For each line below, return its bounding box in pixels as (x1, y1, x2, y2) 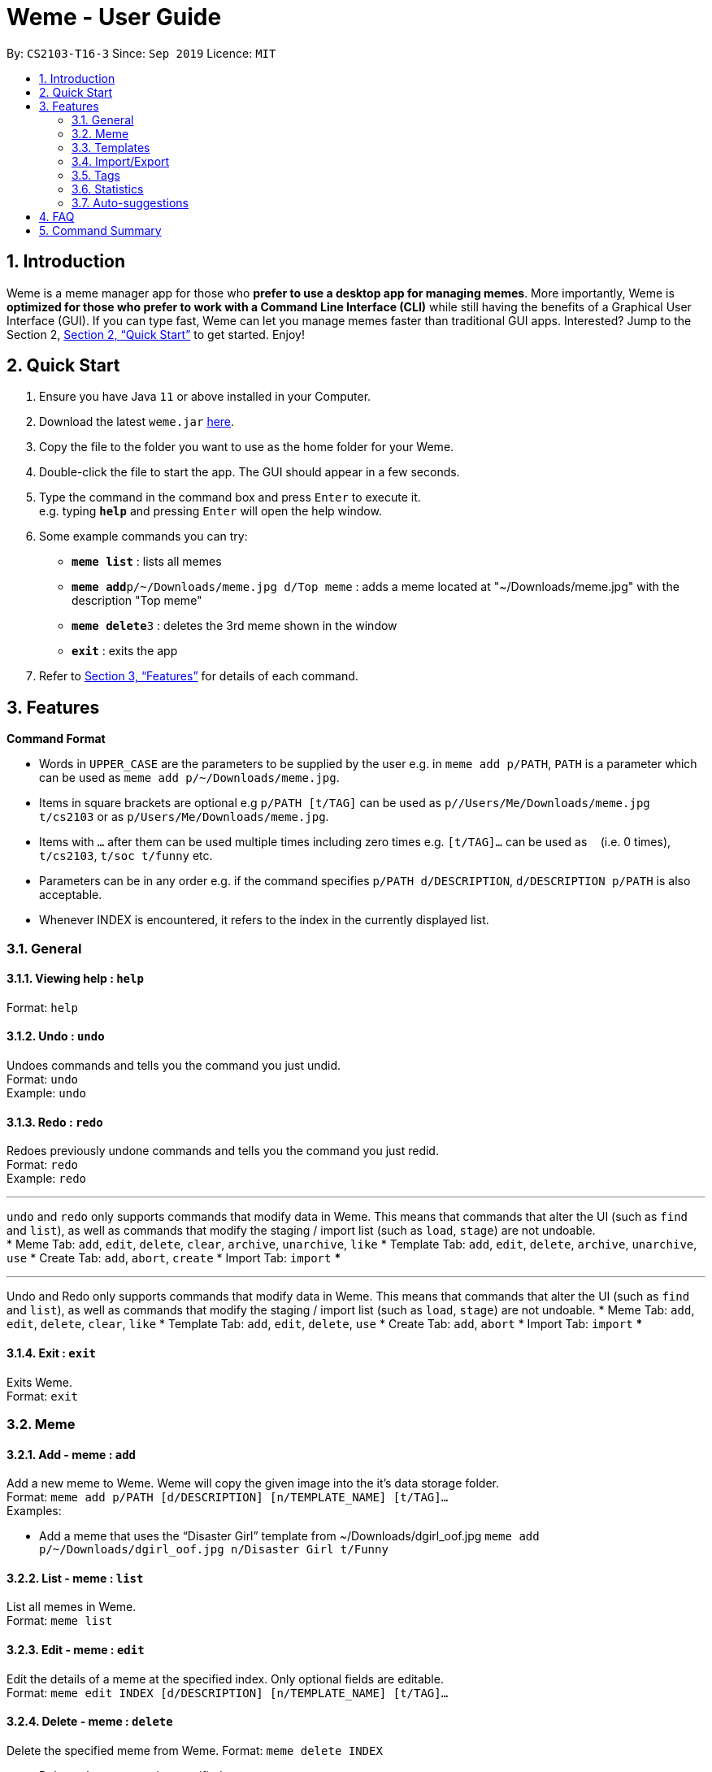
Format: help (7, 1000, 78, 1014)
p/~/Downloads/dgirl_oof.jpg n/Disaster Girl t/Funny (39, 1543, 389, 1557)
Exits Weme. (7, 1375, 72, 1389)
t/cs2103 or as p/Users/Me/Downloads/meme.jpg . (39, 810, 329, 824)
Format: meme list (7, 1613, 113, 1628)
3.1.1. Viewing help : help (7, 971, 144, 986)
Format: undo (7, 1072, 78, 1087)
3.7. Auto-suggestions (72, 195, 189, 210)
